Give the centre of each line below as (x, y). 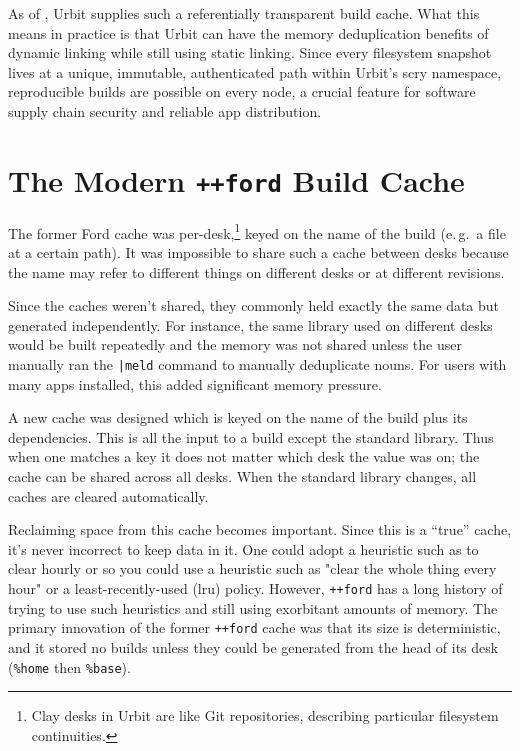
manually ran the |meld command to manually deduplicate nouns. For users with (257, 364)
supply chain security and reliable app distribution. (165, 110)
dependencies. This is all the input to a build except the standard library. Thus (251, 436)
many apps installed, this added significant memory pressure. (195, 383)
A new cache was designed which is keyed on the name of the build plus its (238, 417)
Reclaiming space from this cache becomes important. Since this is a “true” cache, (260, 529)
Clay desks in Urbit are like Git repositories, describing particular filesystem (265, 715)
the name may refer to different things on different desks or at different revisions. (256, 271)
